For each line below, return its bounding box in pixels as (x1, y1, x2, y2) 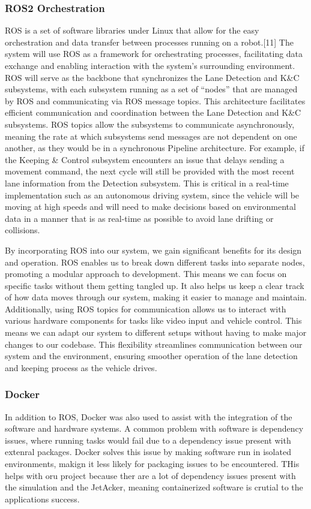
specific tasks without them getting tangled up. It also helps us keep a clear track (5, 279, 304, 291)
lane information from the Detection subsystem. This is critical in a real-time (5, 176, 289, 189)
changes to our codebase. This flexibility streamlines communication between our (5, 338, 303, 350)
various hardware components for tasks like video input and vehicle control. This (5, 314, 302, 327)
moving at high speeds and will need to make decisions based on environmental (5, 200, 296, 213)
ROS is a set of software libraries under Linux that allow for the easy (5, 24, 259, 37)
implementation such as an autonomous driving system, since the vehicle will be (5, 188, 300, 201)
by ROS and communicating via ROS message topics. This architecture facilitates (5, 94, 306, 107)
